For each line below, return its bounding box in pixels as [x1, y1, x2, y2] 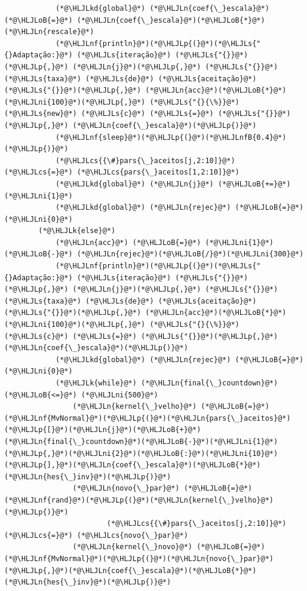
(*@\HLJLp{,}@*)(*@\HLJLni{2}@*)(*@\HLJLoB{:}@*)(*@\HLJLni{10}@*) [4, 449, 278, 458]
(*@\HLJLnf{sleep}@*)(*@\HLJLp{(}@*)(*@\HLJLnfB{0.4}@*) [55, 133, 287, 142]
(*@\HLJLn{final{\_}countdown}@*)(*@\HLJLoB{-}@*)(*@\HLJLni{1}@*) [4, 437, 278, 446]
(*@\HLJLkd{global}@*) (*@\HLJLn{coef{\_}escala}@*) [55, 4, 269, 13]
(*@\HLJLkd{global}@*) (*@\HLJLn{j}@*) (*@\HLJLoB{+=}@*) [55, 179, 291, 188]
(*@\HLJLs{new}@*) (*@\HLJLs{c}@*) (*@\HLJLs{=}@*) [4, 109, 214, 118]
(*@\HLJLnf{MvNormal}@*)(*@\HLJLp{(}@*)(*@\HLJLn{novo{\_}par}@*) [4, 554, 274, 563]
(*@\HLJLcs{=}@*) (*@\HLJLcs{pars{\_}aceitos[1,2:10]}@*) [4, 168, 240, 177]
